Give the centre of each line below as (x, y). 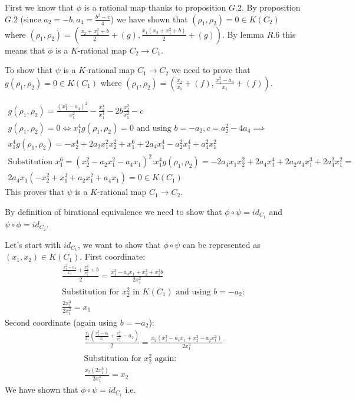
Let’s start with (33, 244)
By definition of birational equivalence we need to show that (113, 211)
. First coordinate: (113, 256)
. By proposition (271, 7)
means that (25, 50)
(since (31, 19)
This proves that (34, 192)
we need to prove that (211, 70)
